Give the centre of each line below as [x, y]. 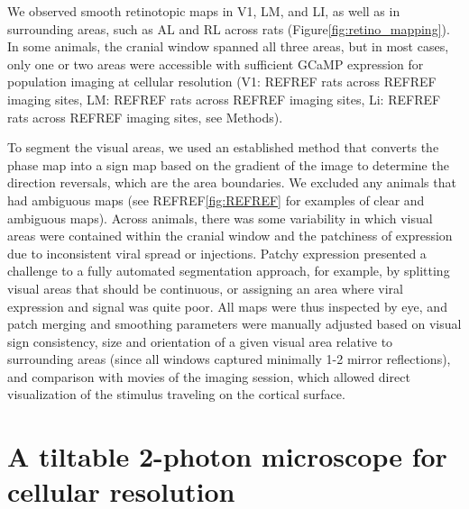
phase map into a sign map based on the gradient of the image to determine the [228, 164]
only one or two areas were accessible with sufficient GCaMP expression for [216, 64]
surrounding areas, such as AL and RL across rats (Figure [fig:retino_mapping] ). [229, 28]
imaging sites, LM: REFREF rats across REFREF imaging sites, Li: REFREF [224, 99]
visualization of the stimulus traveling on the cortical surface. [176, 394]
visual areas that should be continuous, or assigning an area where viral [205, 288]
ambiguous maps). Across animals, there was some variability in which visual [220, 218]
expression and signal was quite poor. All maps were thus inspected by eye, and [227, 306]
